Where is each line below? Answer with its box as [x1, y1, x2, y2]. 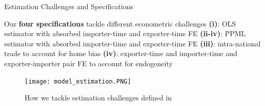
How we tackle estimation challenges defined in [25, 92, 172, 103]
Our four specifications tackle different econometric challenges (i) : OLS [4, 18, 236, 29]
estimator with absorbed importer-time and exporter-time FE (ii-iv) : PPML [4, 28, 246, 39]
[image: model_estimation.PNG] [25, 77, 131, 85]
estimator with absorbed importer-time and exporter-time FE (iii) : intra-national [4, 38, 261, 48]
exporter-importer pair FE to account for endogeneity [4, 58, 173, 68]
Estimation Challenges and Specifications [4, 1, 134, 11]
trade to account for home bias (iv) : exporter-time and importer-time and [4, 48, 237, 59]
